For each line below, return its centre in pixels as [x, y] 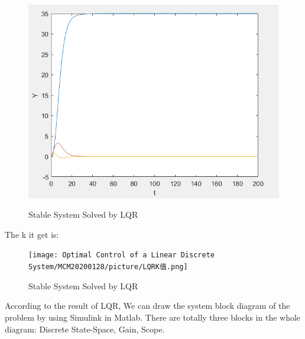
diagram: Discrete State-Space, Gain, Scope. [85, 329]
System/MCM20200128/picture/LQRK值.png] [108, 267]
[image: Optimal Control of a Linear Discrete [121, 255]
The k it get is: [32, 234]
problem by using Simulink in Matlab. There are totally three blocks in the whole [153, 317]
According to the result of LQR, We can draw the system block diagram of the [147, 306]
